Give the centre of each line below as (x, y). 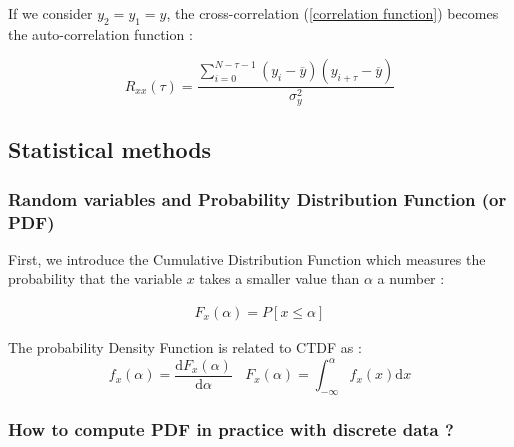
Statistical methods (110, 149)
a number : (411, 278)
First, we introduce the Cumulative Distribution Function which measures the (247, 258)
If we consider (50, 13)
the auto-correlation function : (100, 33)
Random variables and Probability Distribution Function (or (257, 198)
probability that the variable (95, 278)
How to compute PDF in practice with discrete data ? (231, 428)
